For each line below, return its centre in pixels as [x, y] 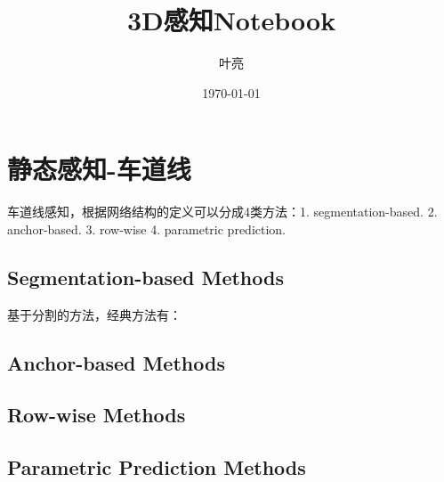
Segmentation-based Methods [145, 277]
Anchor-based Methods [116, 362]
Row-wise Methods [97, 415]
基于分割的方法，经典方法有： [94, 314]
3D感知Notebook [231, 20]
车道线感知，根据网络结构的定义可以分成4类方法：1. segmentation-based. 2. [222, 212]
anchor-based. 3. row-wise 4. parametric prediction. [147, 229]
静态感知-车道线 [99, 169]
